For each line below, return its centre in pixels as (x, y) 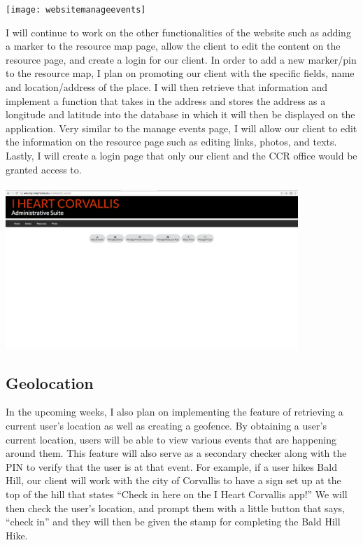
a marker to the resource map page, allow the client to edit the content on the (173, 46)
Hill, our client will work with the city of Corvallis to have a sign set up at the (173, 480)
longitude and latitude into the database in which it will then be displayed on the (180, 114)
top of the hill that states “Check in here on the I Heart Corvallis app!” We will (177, 494)
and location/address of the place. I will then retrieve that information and (167, 87)
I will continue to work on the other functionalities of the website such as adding (178, 32)
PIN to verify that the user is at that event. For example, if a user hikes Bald (171, 466)
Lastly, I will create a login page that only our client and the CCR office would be (181, 155)
